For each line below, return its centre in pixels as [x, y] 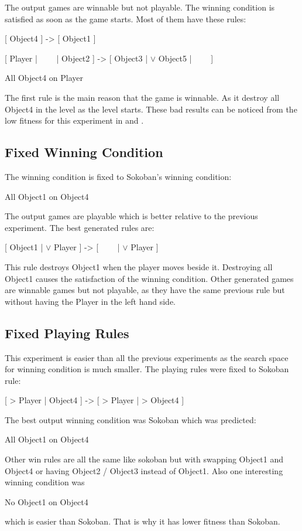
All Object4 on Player [44, 78]
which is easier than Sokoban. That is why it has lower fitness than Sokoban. [143, 521]
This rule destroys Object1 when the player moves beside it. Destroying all [139, 266]
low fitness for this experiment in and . [74, 120]
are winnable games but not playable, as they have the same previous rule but [145, 290]
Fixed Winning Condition [84, 152]
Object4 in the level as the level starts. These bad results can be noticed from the [151, 109]
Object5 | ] [186, 58]
